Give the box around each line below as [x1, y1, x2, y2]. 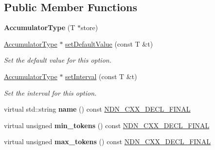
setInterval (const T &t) [65, 71, 137, 81]
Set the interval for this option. [4, 87, 97, 98]
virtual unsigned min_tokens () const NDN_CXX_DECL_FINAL [4, 120, 210, 130]
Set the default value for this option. [4, 55, 111, 65]
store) [81, 22, 98, 33]
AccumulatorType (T [4, 22, 75, 33]
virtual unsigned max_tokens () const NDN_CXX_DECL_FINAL [4, 136, 211, 147]
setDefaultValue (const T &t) [65, 38, 153, 49]
